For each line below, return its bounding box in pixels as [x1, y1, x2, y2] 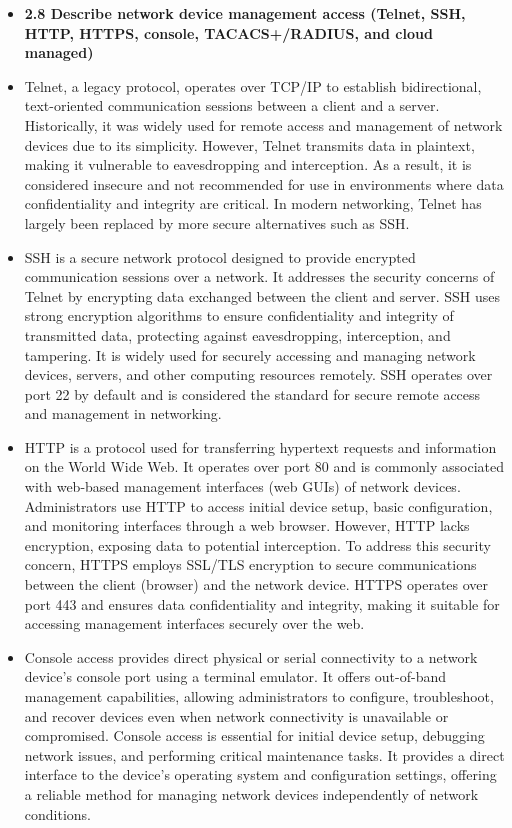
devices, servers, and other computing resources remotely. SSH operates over [24, 364, 493, 385]
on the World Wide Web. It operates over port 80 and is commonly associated [24, 456, 504, 477]
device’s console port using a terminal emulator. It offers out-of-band [24, 666, 447, 687]
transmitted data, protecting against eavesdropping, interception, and [24, 324, 451, 345]
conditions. [24, 803, 92, 824]
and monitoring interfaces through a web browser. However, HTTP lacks [24, 515, 470, 536]
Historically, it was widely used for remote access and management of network [24, 114, 503, 135]
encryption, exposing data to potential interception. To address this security [24, 534, 491, 555]
